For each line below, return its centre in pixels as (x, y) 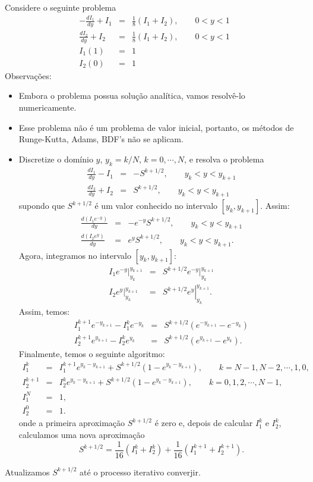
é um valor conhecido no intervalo (156, 206)
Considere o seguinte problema (61, 7)
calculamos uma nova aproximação (82, 434)
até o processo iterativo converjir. (140, 472)
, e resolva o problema (224, 159)
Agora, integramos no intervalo (75, 255)
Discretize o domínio (56, 159)
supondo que (42, 206)
